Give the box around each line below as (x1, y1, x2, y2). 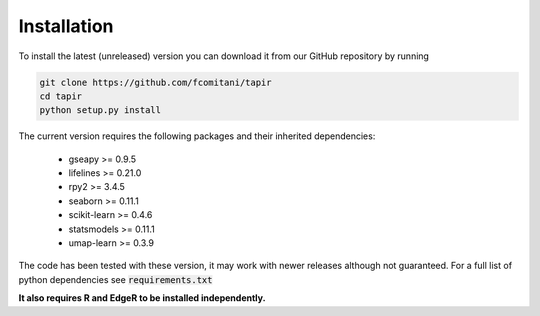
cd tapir (39, 90, 83, 102)
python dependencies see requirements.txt (18, 273, 213, 285)
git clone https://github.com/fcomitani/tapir (39, 76, 272, 88)
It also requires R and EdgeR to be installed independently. (18, 292, 266, 304)
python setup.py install (39, 105, 162, 116)
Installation (18, 15, 114, 37)
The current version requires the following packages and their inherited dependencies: (18, 130, 376, 142)
